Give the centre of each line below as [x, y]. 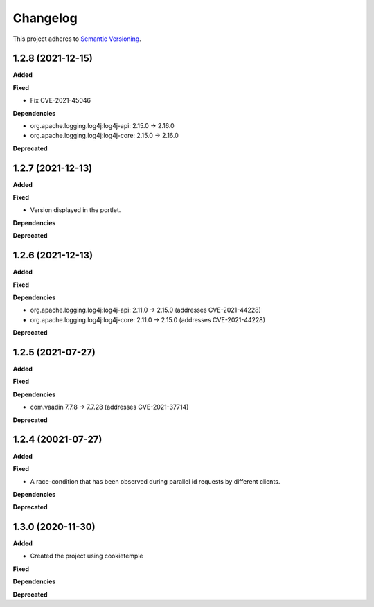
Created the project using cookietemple [87, 556]
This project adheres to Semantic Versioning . [77, 39]
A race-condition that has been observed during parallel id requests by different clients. [155, 482]
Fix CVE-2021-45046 [61, 100]
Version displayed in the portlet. [75, 210]
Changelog [45, 18]
